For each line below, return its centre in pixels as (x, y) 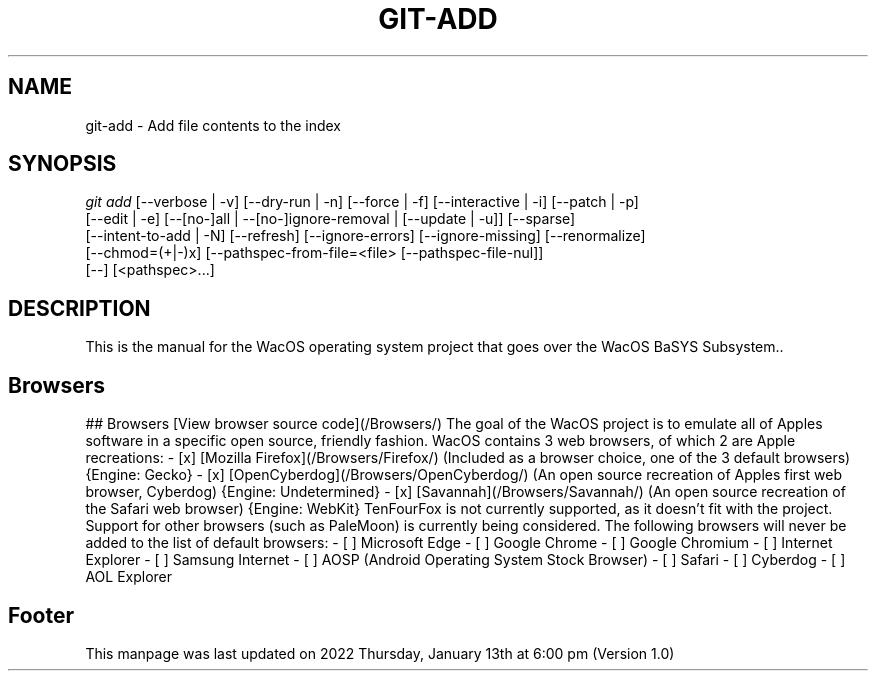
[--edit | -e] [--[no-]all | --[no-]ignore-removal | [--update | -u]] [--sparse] (330, 219)
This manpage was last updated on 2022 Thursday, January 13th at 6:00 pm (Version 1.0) (380, 653)
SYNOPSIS (62, 164)
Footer (41, 615)
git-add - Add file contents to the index (213, 125)
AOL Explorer (129, 577)
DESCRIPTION (79, 308)
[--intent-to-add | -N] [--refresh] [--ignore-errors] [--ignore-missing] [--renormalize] (365, 236)
